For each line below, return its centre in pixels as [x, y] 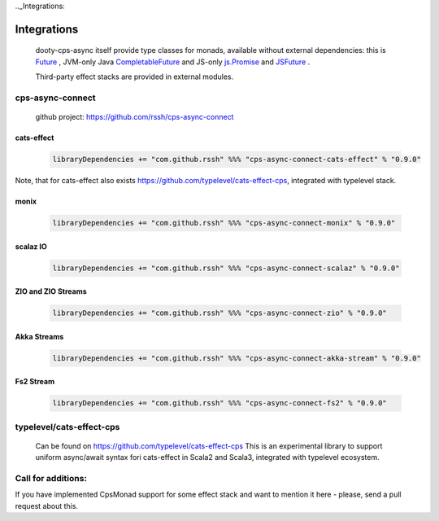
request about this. [47, 506]
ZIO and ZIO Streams [51, 291]
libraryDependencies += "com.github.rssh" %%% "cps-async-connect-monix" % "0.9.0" [224, 223]
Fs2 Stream [35, 382]
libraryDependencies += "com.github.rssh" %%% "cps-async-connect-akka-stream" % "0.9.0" [237, 358]
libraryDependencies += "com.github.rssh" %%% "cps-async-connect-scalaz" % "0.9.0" [226, 268]
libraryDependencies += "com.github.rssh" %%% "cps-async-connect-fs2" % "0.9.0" [220, 403]
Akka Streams [39, 336]
